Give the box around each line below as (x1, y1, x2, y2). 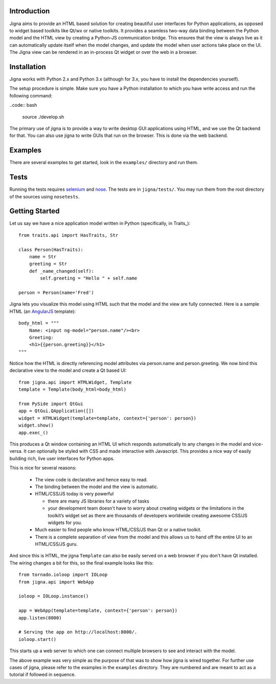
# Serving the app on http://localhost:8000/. (18, 629, 137, 635)
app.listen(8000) (18, 615, 62, 620)
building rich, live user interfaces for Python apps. (9, 455, 115, 461)
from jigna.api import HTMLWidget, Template (18, 379, 132, 385)
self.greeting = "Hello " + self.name (40, 275, 137, 281)
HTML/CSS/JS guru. (35, 541, 78, 547)
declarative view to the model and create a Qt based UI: (9, 367, 127, 374)
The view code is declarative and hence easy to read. (35, 476, 148, 482)
